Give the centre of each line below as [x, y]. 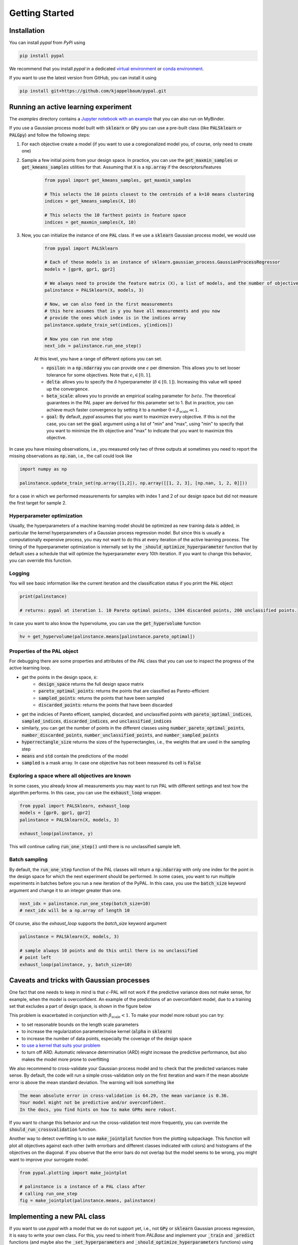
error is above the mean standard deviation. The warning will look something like [92, 1082]
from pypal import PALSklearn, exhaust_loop [75, 806]
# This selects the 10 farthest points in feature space [115, 215]
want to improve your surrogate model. [49, 1159]
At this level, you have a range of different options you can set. [98, 359]
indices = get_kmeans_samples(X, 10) [90, 201]
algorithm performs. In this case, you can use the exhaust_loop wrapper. [85, 792]
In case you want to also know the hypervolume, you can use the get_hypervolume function [105, 623]
